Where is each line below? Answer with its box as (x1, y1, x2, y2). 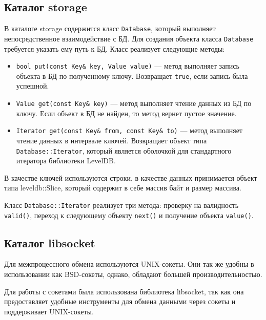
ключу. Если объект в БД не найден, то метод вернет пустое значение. (16, 108, 237, 118)
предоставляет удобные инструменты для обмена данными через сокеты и (4, 296, 236, 307)
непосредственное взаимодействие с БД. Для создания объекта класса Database (4, 33, 254, 44)
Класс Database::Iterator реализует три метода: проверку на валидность (4, 199, 239, 210)
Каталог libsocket (4, 234, 95, 250)
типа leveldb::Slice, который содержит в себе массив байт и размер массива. (4, 182, 241, 193)
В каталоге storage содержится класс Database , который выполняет (4, 23, 216, 34)
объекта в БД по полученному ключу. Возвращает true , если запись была (16, 70, 248, 81)
